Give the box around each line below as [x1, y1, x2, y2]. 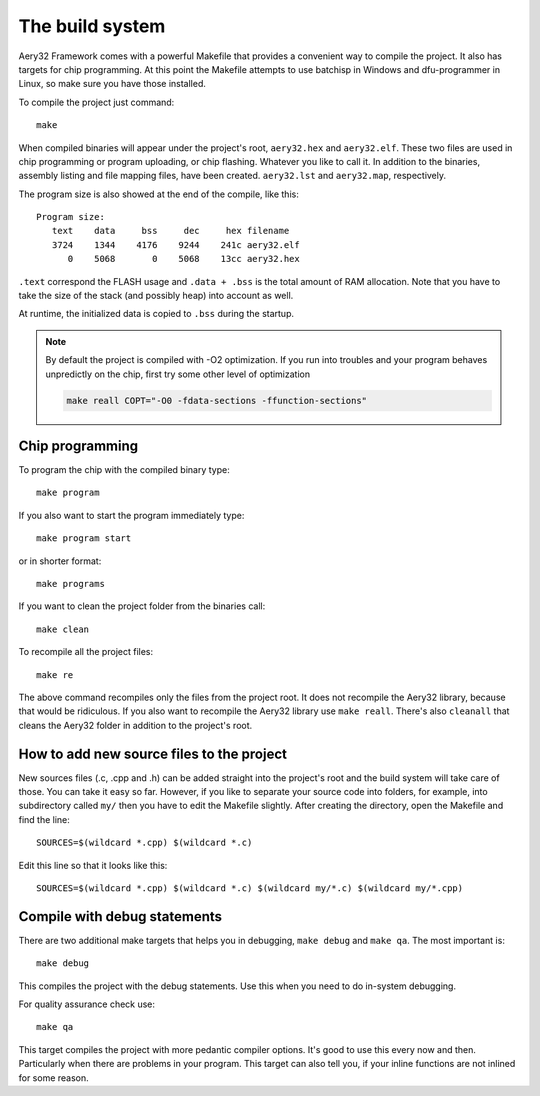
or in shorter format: [18, 555, 102, 567]
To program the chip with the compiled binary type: [18, 464, 230, 476]
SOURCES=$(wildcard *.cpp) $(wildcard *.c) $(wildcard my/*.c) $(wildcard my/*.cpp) [36, 883, 464, 894]
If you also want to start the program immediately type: [18, 509, 245, 521]
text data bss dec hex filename [51, 225, 290, 237]
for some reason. [18, 1071, 89, 1084]
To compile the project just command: [18, 96, 175, 108]
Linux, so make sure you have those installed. [18, 78, 207, 90]
